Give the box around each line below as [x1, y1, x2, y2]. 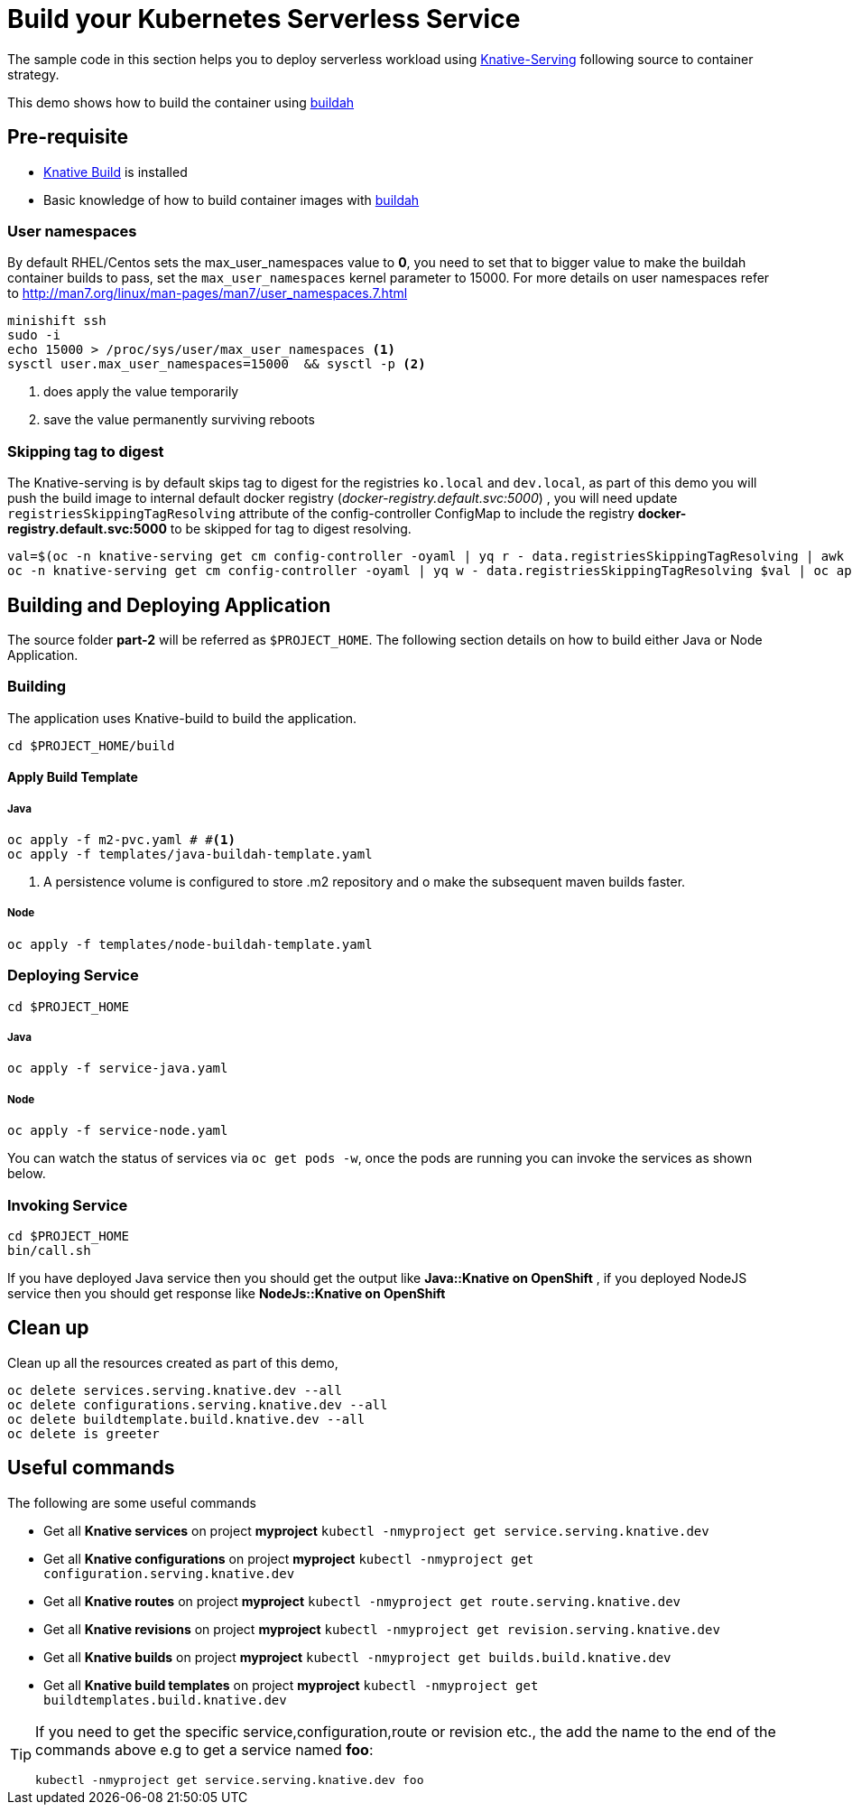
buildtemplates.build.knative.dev [43, 1692, 287, 1707]
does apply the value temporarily [43, 384, 239, 400]
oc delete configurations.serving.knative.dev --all [7, 1397, 388, 1412]
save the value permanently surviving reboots [43, 412, 315, 428]
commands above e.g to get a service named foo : [35, 1740, 374, 1759]
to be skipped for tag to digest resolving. [170, 521, 412, 537]
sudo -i [7, 328, 61, 343]
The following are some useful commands [7, 1494, 256, 1510]
